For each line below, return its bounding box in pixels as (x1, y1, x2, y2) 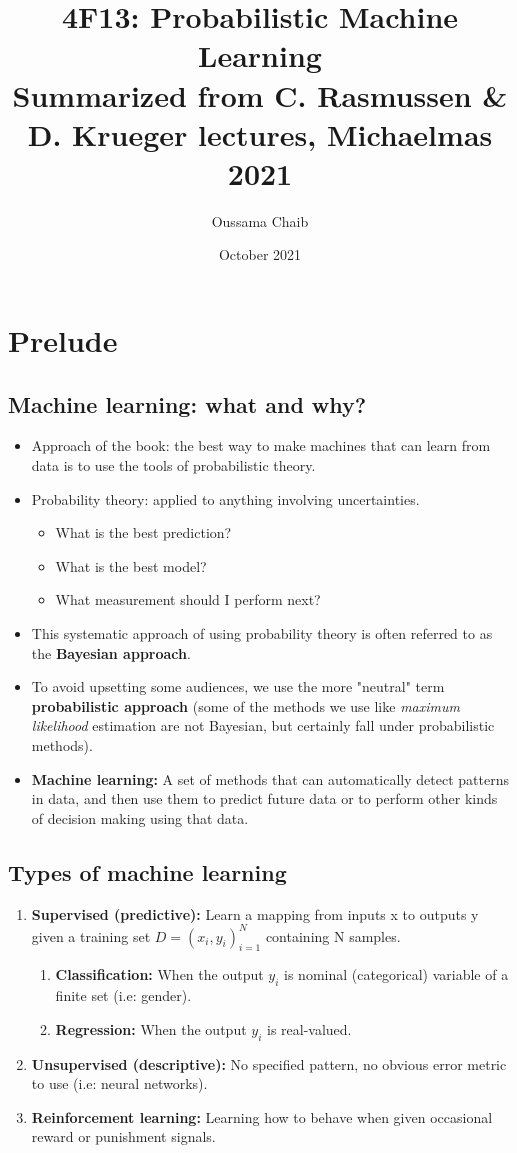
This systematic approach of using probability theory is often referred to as (31, 623, 493, 644)
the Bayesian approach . (31, 642, 191, 663)
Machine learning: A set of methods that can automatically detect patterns (31, 768, 509, 789)
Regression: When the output (55, 1018, 247, 1039)
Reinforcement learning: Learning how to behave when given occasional (31, 1106, 493, 1127)
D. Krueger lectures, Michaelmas (27, 113, 493, 154)
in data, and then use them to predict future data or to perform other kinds (31, 788, 498, 809)
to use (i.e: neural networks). (31, 1073, 208, 1094)
